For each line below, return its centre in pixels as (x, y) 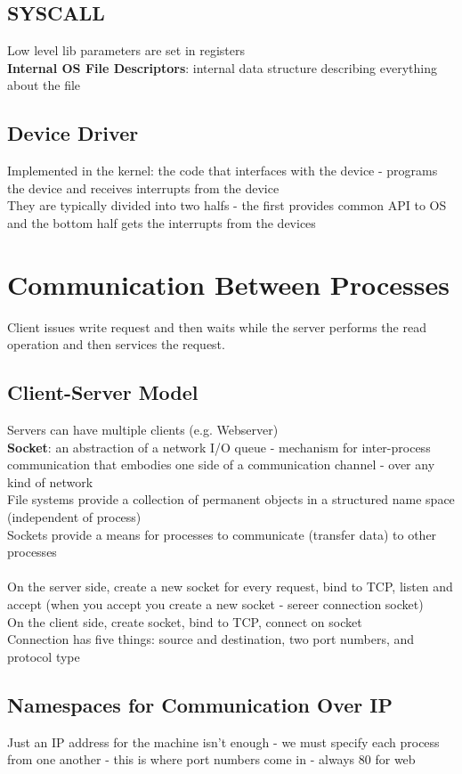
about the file (44, 85)
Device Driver (73, 133)
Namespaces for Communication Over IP (200, 704)
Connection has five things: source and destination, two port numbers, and (211, 639)
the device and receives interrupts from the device (143, 187)
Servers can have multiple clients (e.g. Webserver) (143, 430)
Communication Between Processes (228, 284)
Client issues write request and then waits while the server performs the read (217, 326)
